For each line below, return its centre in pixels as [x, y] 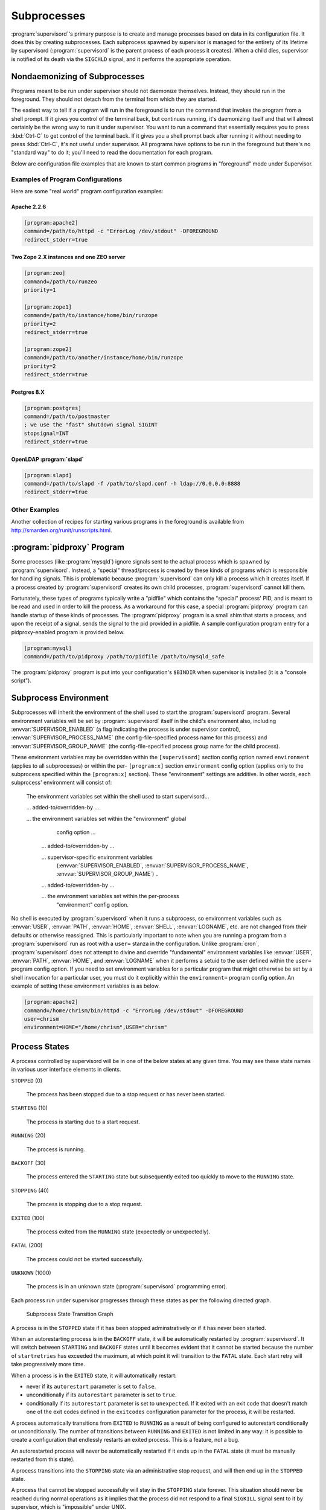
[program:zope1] [48, 307]
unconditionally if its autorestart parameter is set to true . [101, 1395]
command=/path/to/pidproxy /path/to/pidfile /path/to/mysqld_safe [124, 656]
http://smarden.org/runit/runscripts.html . [62, 530]
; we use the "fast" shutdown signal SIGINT [91, 425]
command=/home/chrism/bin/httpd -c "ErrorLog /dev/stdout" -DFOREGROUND [134, 1010]
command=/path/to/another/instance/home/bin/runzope [104, 358]
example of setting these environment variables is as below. [85, 986]
